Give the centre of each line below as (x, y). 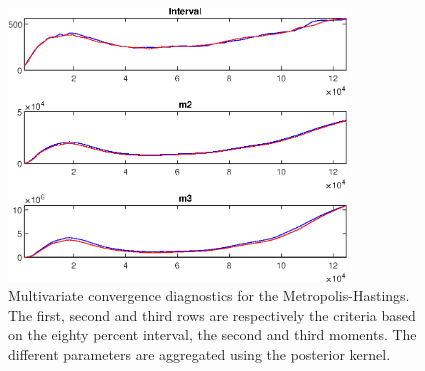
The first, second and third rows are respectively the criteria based (212, 314)
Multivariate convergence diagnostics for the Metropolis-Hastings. (209, 295)
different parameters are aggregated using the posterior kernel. (199, 354)
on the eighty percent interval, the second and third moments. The (212, 334)
